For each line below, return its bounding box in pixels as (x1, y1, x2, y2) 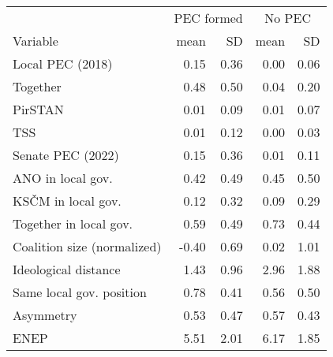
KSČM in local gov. (13, 192, 122, 210)
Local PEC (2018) (13, 54, 113, 73)
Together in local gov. (13, 214, 133, 232)
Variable (13, 32, 58, 50)
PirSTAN (13, 100, 64, 118)
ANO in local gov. (13, 169, 113, 187)
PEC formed (174, 9, 243, 27)
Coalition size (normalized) (13, 237, 162, 255)
